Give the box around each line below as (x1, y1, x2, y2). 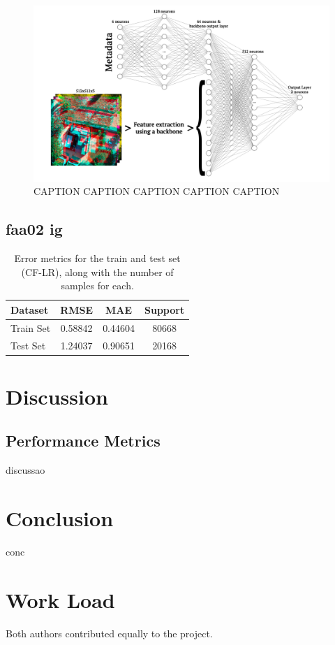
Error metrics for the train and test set (14, 251, 181, 266)
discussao (6, 463, 45, 477)
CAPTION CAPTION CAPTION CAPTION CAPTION (33, 184, 280, 198)
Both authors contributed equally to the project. (6, 625, 213, 640)
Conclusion (6, 504, 114, 532)
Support (144, 302, 185, 317)
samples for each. (61, 278, 134, 293)
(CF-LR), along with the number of (21, 264, 174, 279)
